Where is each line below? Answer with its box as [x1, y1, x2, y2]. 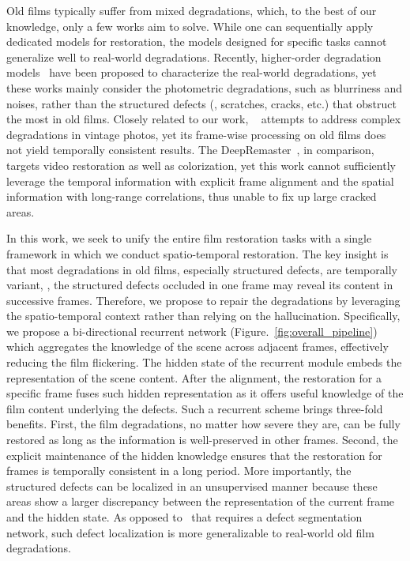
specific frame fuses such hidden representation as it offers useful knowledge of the [6, 385, 404, 401]
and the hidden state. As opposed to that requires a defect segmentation [6, 509, 363, 525]
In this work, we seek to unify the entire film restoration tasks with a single [6, 230, 372, 247]
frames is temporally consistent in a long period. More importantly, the [6, 462, 352, 479]
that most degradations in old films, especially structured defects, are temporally [6, 261, 397, 277]
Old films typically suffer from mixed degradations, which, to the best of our [6, 2, 377, 18]
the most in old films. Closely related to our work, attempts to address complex [6, 111, 401, 127]
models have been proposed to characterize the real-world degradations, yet [6, 64, 377, 81]
